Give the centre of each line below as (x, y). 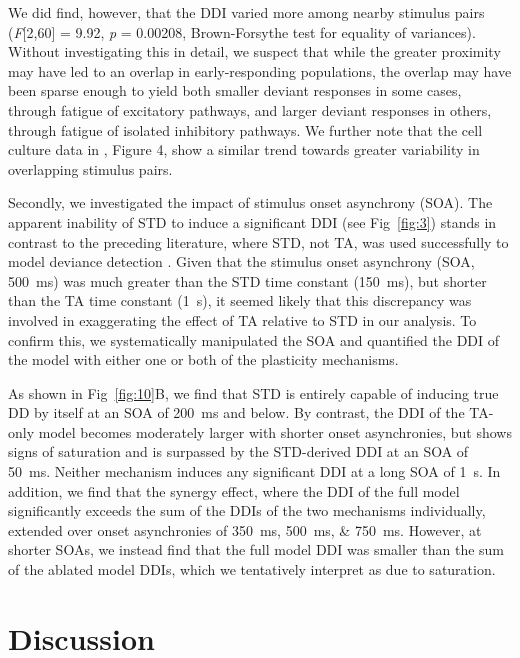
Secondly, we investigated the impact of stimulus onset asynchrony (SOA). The (250, 202)
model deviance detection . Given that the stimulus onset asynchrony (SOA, (241, 261)
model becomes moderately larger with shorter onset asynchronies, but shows (275, 431)
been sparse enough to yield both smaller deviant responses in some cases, (235, 90)
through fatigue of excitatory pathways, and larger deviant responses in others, (250, 109)
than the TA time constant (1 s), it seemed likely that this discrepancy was (240, 300)
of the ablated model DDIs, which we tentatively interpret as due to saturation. (252, 569)
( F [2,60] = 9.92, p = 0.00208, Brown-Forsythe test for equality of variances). (242, 31)
